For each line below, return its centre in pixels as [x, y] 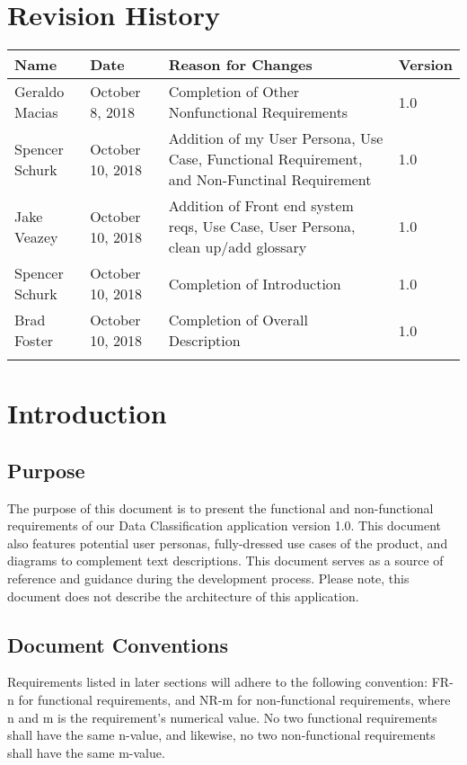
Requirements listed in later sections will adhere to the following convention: [218, 682]
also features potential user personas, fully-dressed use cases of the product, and [228, 543]
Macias [36, 112]
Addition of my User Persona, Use [276, 138]
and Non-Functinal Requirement [270, 180]
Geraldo [40, 92]
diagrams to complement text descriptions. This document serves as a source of [225, 560]
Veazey [36, 236]
